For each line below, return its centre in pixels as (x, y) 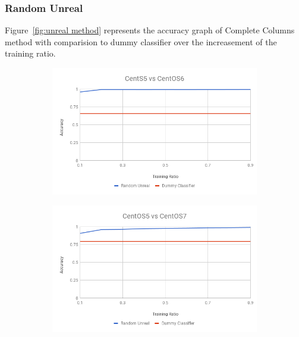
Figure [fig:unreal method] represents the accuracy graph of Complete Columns (150, 30)
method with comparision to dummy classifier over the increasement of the (141, 41)
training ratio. (30, 53)
